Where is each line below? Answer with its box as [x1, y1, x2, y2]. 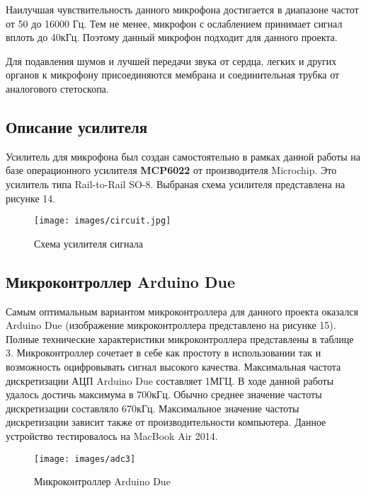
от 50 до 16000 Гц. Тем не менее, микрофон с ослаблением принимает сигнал [6, 16, 343, 30]
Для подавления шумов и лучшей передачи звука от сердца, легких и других [6, 53, 337, 68]
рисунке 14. [6, 190, 56, 205]
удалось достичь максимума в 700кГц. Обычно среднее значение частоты [6, 387, 322, 402]
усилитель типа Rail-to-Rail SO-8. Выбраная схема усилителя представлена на [6, 176, 345, 191]
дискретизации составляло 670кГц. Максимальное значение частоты [6, 400, 299, 415]
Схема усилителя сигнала [34, 236, 143, 250]
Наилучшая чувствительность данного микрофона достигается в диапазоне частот [6, 2, 359, 16]
